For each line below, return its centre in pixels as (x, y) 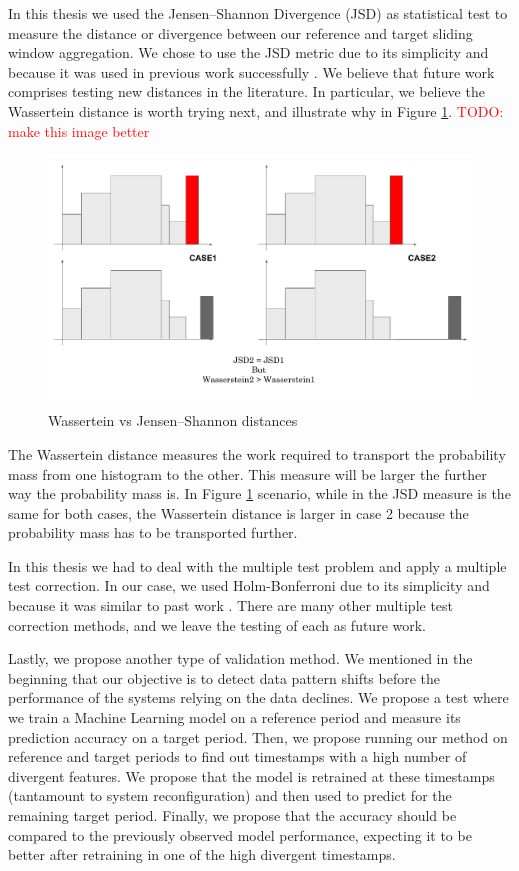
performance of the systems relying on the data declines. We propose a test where (258, 697)
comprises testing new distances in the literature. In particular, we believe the (246, 91)
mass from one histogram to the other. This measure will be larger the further (247, 473)
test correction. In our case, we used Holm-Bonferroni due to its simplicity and (249, 585)
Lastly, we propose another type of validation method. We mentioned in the (240, 658)
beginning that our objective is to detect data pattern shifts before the (224, 677)
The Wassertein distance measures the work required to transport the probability (257, 453)
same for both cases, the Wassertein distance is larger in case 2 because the (238, 512)
